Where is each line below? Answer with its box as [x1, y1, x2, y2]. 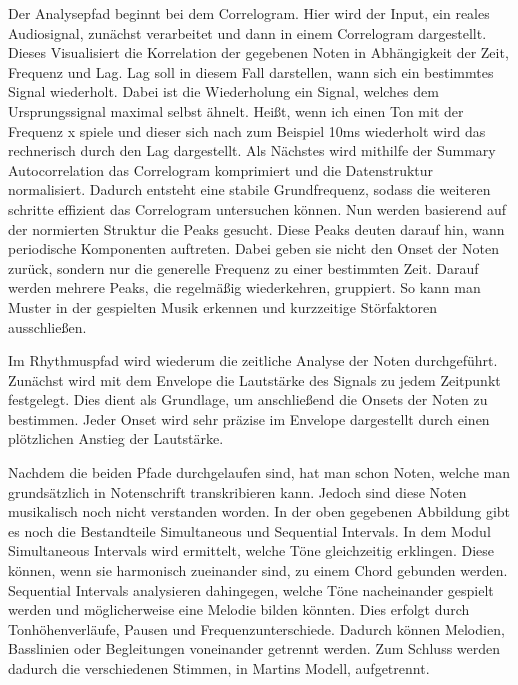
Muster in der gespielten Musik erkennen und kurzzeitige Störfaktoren [8, 296, 438, 317]
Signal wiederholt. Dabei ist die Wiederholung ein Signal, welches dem [8, 81, 439, 102]
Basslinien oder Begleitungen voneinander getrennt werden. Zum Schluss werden [8, 638, 501, 659]
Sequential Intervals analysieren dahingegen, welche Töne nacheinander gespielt [8, 579, 494, 600]
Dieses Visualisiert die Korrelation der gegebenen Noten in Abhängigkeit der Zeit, [8, 42, 509, 63]
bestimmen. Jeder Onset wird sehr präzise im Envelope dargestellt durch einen [8, 408, 490, 429]
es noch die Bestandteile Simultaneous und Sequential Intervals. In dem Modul [8, 520, 491, 541]
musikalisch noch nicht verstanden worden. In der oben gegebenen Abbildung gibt [8, 501, 511, 522]
